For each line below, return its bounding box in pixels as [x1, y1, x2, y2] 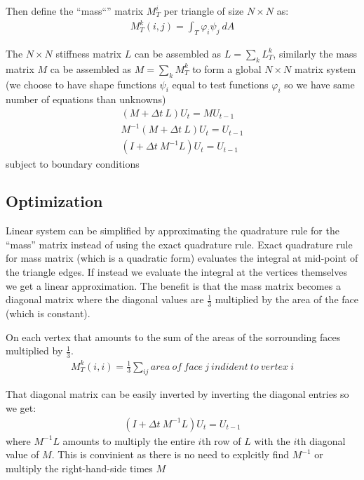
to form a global [192, 61, 262, 76]
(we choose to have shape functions [6, 76, 156, 91]
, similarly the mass [273, 46, 357, 60]
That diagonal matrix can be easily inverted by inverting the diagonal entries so [6, 387, 349, 401]
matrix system [294, 61, 356, 76]
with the [254, 433, 290, 448]
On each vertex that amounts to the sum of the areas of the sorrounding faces [6, 329, 341, 344]
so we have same [284, 76, 355, 91]
